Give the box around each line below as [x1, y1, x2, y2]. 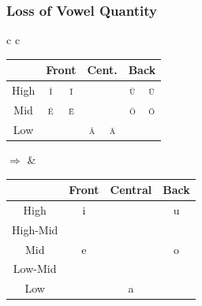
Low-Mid [13, 260, 57, 277]
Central [110, 181, 152, 198]
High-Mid [12, 221, 58, 237]
